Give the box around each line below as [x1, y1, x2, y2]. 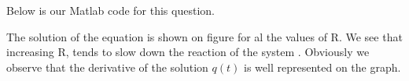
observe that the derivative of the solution [6, 58, 208, 75]
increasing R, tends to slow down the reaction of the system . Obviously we [6, 44, 370, 60]
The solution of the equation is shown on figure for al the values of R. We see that [6, 28, 403, 44]
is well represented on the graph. [244, 58, 401, 75]
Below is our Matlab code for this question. [6, 2, 215, 18]
